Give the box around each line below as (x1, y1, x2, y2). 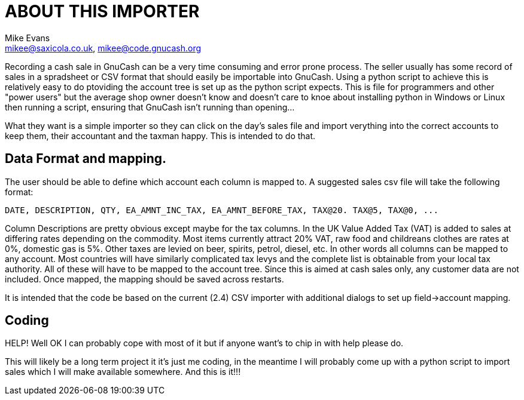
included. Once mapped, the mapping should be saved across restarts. (5, 273, 284, 284)
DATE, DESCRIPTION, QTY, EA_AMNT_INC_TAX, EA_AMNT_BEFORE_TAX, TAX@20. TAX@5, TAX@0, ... (5, 205, 438, 215)
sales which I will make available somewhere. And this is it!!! (5, 367, 241, 377)
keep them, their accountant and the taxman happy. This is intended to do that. (5, 130, 316, 141)
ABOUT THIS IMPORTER (5, 1, 200, 21)
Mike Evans (5, 32, 50, 43)
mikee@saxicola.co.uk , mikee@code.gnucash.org (5, 42, 202, 53)
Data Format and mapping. (5, 151, 166, 167)
